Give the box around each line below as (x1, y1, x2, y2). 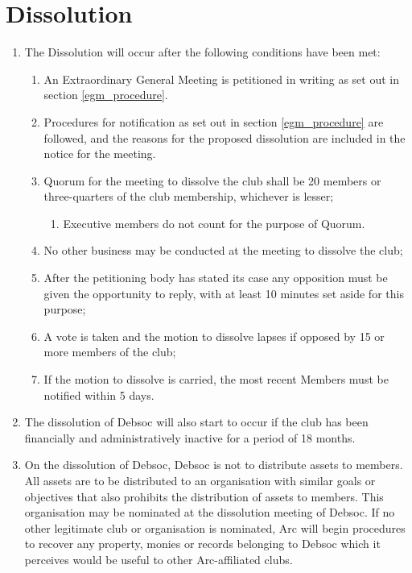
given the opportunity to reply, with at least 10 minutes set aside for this (43, 284, 404, 301)
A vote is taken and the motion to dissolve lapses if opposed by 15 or (43, 327, 385, 344)
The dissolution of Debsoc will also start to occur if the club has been (24, 413, 369, 430)
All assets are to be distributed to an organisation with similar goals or (24, 472, 376, 488)
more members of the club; (43, 343, 176, 360)
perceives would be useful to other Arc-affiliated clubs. (24, 550, 293, 567)
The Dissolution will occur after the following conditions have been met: (24, 44, 381, 60)
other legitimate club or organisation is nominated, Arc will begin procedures (24, 519, 406, 536)
